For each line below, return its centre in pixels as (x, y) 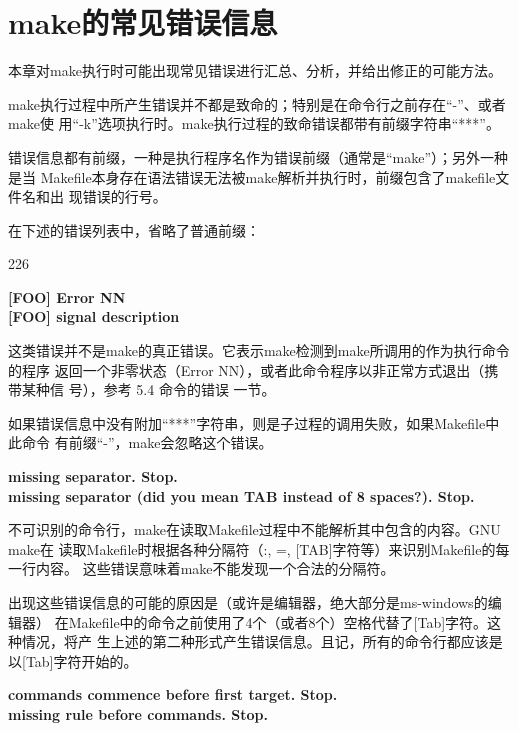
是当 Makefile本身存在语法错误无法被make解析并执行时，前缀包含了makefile (252, 176)
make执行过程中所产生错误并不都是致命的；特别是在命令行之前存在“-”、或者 (257, 103)
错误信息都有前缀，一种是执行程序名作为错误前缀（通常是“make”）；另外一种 (258, 156)
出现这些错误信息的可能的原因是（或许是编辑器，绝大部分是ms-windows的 (248, 602)
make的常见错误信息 (143, 22)
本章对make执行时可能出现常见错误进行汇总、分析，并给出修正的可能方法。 (255, 70)
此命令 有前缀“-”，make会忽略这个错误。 (140, 442)
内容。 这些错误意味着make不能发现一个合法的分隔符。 (215, 568)
